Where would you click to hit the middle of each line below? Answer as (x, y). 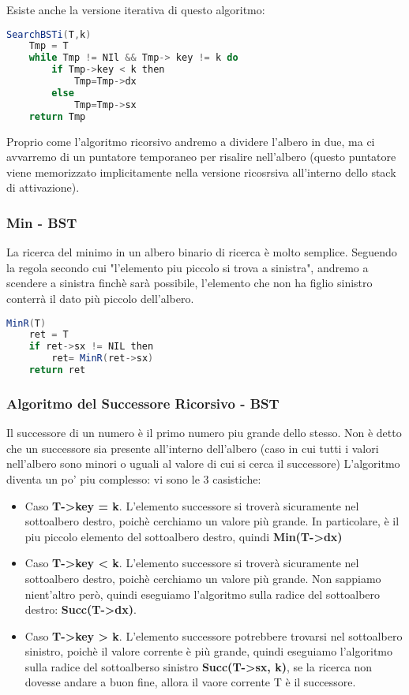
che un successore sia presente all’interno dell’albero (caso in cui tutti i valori (193, 448)
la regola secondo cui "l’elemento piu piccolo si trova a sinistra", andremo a (188, 267)
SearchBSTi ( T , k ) (49, 34)
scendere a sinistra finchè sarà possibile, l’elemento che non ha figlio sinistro (189, 283)
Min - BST (42, 222)
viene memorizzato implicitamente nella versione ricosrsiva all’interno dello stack (201, 172)
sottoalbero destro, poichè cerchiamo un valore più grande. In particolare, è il (212, 521)
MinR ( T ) (26, 323)
